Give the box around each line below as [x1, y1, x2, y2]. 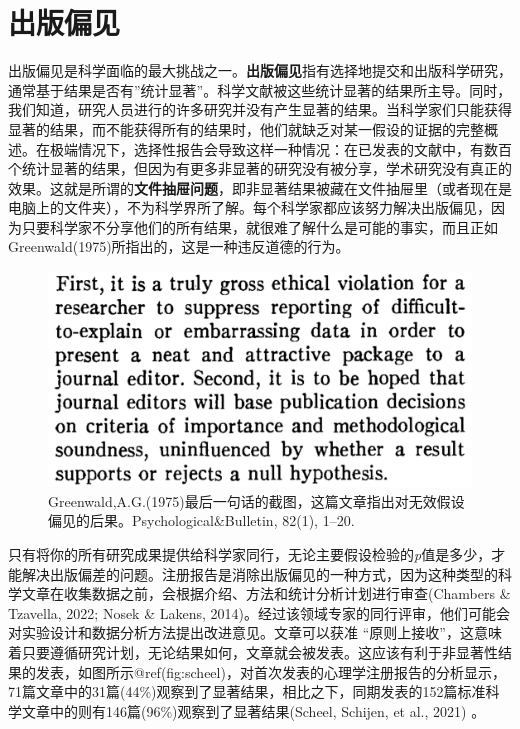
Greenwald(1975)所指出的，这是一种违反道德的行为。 [8, 236, 350, 257]
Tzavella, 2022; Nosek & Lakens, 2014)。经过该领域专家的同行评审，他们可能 [8, 602, 496, 623]
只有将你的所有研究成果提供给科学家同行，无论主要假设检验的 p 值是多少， [8, 543, 492, 564]
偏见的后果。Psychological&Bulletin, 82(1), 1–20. [48, 510, 355, 531]
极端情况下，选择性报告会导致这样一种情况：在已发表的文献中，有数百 [49, 138, 512, 159]
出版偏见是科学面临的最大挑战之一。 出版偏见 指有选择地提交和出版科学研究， [8, 60, 512, 81]
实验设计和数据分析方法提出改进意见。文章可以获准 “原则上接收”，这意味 [21, 622, 502, 643]
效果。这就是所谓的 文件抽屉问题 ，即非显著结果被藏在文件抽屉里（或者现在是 [8, 177, 512, 198]
